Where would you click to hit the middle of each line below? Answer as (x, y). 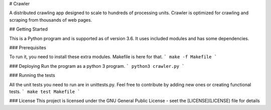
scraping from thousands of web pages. (51, 20)
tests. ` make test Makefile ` (45, 91)
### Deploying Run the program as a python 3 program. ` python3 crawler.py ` (97, 66)
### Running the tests (32, 75)
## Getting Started (28, 29)
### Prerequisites (28, 47)
